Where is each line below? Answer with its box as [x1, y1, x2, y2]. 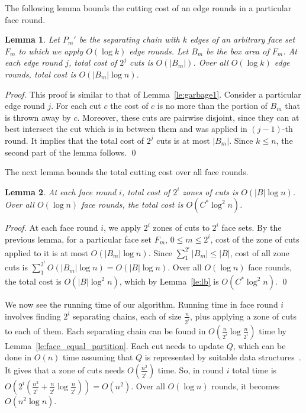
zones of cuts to [153, 221, 210, 234]
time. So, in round [157, 363, 224, 376]
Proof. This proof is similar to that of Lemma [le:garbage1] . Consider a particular [5, 88, 301, 100]
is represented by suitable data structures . [144, 351, 301, 363]
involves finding [5, 309, 61, 322]
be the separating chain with [79, 33, 180, 46]
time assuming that [63, 351, 133, 363]
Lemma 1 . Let [5, 33, 60, 46]
